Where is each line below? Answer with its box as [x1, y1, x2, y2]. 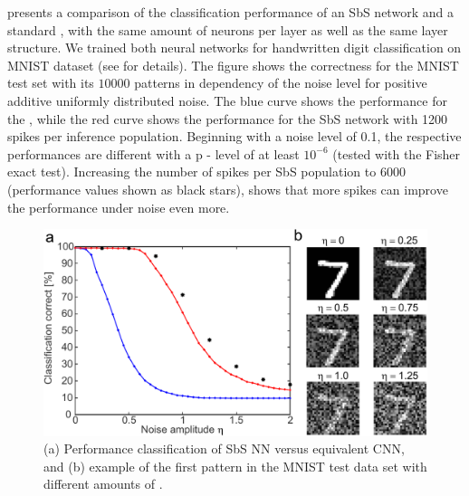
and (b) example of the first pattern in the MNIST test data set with [43, 456, 427, 475]
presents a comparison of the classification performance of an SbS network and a [7, 3, 454, 21]
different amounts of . [43, 474, 163, 493]
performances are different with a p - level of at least [7, 144, 300, 163]
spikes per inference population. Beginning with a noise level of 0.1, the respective [7, 127, 462, 146]
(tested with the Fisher [332, 144, 461, 163]
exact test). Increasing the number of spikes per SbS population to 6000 [7, 162, 406, 181]
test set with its [7, 73, 94, 92]
